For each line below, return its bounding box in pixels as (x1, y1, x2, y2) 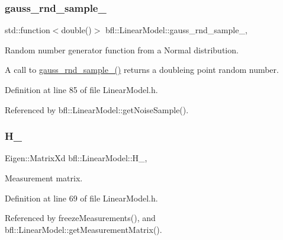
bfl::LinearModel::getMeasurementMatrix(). (5, 223, 162, 235)
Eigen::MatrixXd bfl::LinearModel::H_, (5, 152, 147, 164)
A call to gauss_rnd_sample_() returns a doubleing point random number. (5, 63, 279, 76)
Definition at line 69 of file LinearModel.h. (5, 191, 158, 204)
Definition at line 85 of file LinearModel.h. (5, 84, 158, 95)
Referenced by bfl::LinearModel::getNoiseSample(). (5, 103, 189, 116)
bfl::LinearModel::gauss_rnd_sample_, (105, 24, 247, 36)
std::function (5, 24, 50, 36)
